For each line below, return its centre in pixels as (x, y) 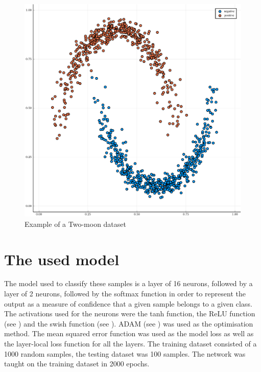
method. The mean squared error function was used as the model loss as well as (129, 333)
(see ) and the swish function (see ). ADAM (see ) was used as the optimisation (129, 323)
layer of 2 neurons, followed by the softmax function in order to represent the (125, 294)
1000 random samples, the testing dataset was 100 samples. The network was (125, 353)
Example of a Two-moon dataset (75, 224)
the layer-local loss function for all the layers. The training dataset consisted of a (130, 343)
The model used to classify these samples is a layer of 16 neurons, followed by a (128, 283)
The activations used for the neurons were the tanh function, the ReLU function (130, 313)
